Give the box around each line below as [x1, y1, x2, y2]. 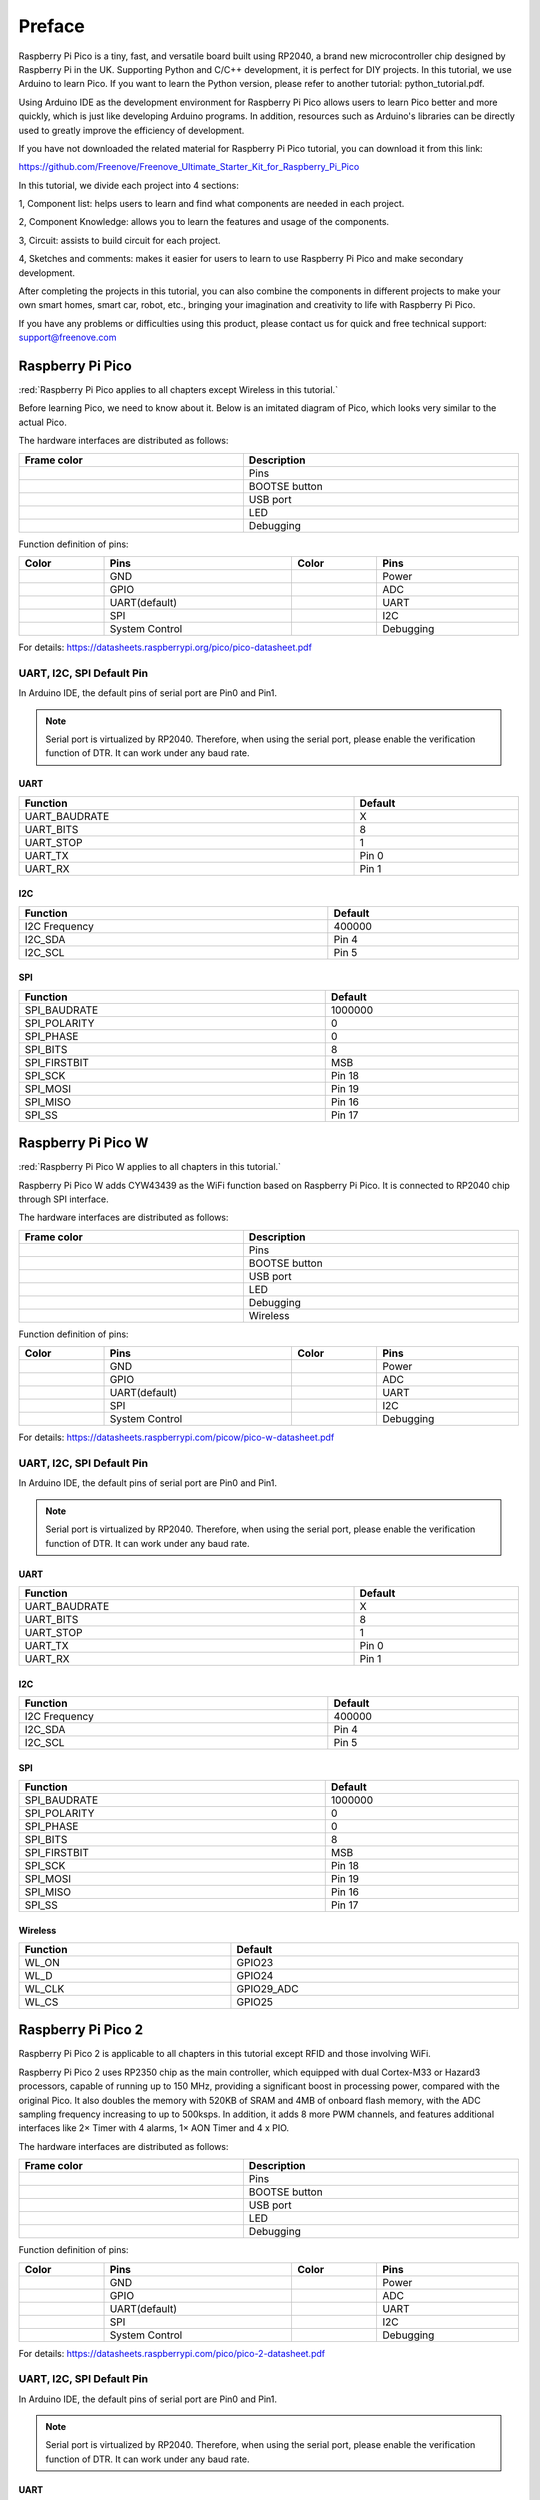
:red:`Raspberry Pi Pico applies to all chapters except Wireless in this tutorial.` [18, 384, 339, 396]
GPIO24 [236, 1968, 274, 1982]
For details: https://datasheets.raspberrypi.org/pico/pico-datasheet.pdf [18, 641, 312, 654]
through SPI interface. [18, 1193, 109, 1205]
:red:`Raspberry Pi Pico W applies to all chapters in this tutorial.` [18, 1161, 282, 1173]
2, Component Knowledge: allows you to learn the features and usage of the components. [18, 216, 390, 228]
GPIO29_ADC [236, 1981, 299, 1995]
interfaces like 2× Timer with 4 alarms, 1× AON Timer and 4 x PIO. [18, 2122, 290, 2134]
